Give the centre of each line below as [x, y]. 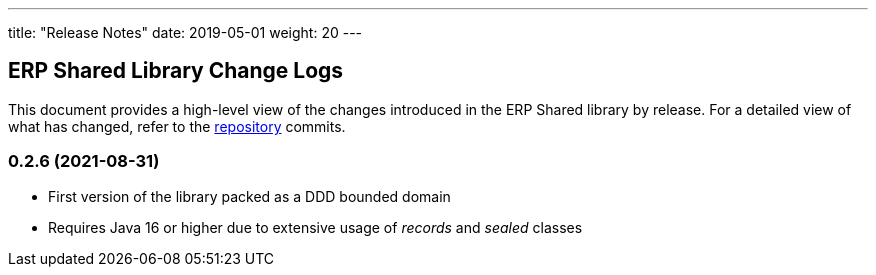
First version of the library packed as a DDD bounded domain [249, 196]
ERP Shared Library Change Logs [176, 71]
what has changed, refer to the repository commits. [177, 126]
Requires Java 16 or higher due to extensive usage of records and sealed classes [315, 227]
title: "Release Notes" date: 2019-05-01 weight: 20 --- [185, 32]
